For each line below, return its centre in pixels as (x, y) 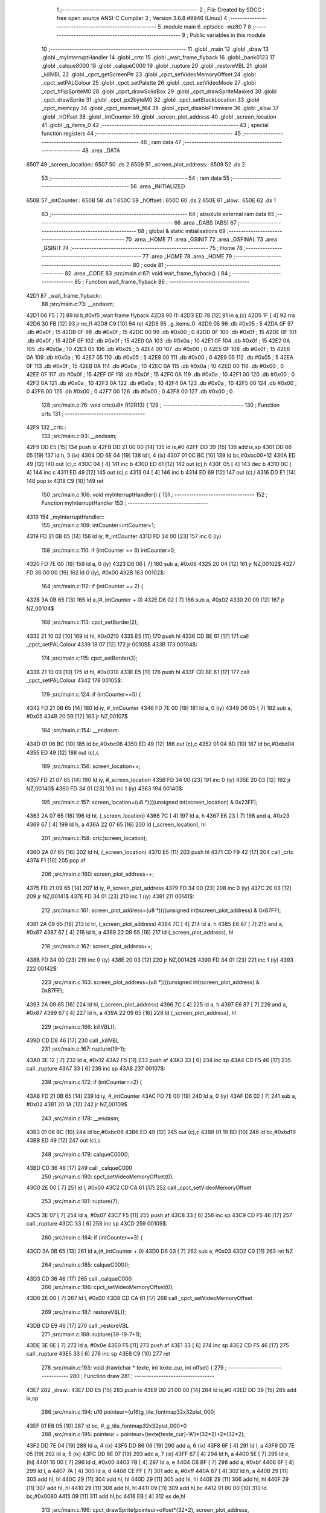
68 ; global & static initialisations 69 (182, 231)
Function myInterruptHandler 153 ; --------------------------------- (125, 503)
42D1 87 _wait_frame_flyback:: (64, 295)
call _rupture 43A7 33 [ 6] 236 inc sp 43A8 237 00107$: (96, 1069)
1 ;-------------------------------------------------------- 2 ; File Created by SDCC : (161, 10)
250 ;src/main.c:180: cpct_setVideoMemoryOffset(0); (108, 1177)
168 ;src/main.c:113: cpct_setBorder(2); (90, 622)
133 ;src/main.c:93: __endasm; (79, 436)
